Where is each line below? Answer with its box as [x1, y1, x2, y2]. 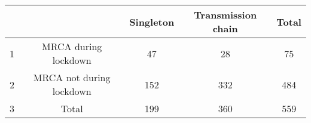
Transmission [194, 8, 257, 21]
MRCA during [42, 39, 102, 53]
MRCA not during [33, 70, 111, 84]
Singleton [129, 14, 175, 29]
